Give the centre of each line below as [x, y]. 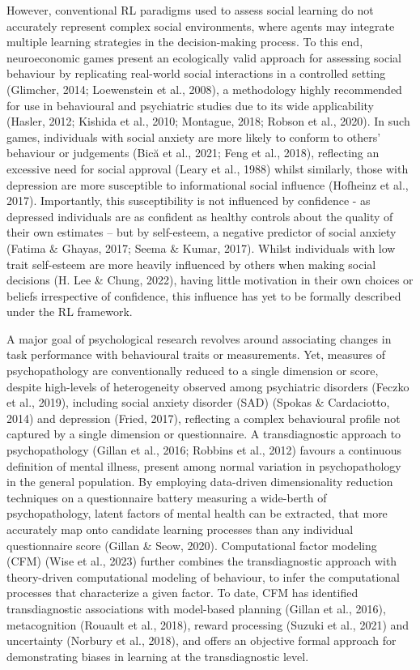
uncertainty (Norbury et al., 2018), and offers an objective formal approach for [202, 640]
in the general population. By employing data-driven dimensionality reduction [200, 482]
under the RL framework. [70, 312]
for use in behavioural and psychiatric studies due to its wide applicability [190, 105]
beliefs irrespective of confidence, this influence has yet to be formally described [204, 295]
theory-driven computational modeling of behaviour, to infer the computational [203, 576]
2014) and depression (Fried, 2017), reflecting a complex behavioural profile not [204, 418]
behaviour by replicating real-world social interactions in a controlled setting [196, 73]
